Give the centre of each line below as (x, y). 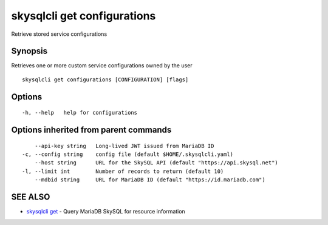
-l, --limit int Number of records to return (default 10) (123, 171)
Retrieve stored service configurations (59, 34)
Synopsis (29, 51)
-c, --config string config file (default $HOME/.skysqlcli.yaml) (128, 154)
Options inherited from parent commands (91, 130)
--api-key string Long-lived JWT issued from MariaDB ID (124, 146)
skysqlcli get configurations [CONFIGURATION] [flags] (105, 79)
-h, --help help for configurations (80, 113)
